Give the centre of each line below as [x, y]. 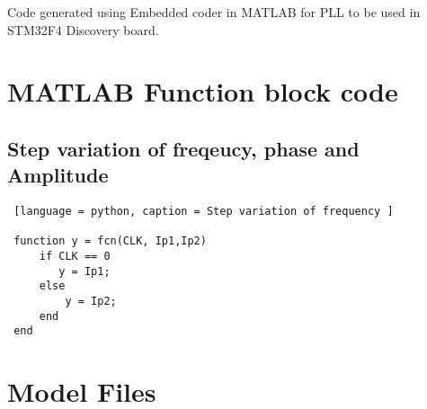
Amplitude [58, 175]
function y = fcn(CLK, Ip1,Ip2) [110, 241]
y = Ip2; [91, 302]
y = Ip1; [85, 271]
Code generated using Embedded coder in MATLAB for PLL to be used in [214, 12]
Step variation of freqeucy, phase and [183, 148]
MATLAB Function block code [203, 91]
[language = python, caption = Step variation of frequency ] [204, 212]
